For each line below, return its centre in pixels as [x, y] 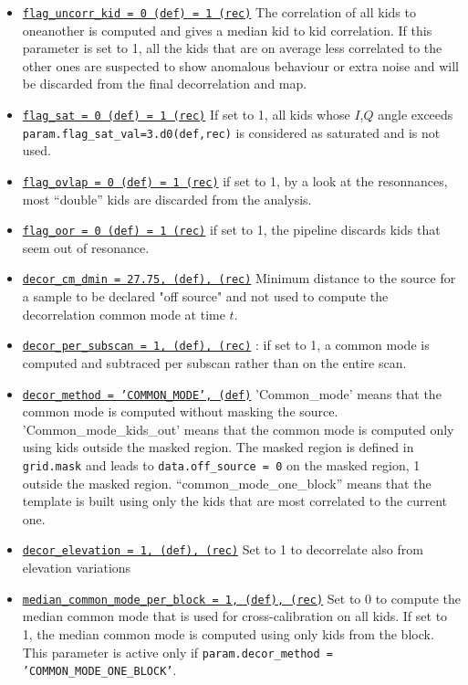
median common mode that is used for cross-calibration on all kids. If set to [235, 616]
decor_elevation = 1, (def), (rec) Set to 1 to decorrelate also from [223, 549]
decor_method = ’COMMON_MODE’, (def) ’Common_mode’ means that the [232, 393]
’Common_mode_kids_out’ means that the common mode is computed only [238, 429]
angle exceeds [416, 115]
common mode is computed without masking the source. [180, 411]
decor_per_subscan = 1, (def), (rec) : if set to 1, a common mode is [226, 345]
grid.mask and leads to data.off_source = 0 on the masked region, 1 [221, 465]
